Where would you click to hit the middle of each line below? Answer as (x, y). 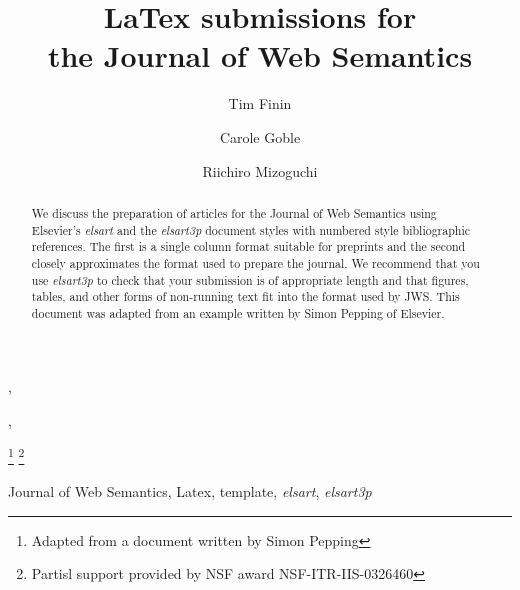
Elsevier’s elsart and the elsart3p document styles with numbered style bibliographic (251, 229)
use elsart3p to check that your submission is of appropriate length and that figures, (250, 279)
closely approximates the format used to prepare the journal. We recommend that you (255, 262)
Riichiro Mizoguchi (260, 170)
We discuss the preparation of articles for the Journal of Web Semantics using (234, 212)
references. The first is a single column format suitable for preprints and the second (248, 246)
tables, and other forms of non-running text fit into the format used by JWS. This (245, 296)
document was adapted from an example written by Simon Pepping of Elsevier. (238, 312)
